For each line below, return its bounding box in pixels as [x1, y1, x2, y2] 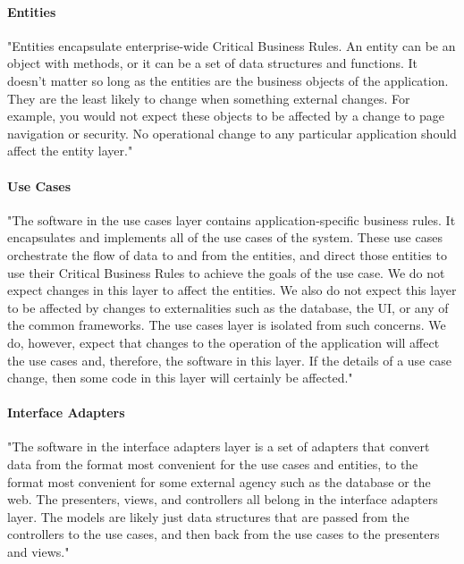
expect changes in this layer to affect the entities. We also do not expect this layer [7, 281, 457, 299]
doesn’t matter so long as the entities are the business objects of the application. [7, 71, 449, 89]
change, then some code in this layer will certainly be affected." [7, 368, 353, 387]
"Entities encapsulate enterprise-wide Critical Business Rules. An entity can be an [7, 36, 456, 55]
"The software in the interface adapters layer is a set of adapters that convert [7, 437, 430, 456]
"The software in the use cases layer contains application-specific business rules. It [7, 210, 456, 229]
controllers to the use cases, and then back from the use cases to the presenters [7, 525, 440, 543]
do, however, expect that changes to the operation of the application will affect [7, 333, 440, 351]
